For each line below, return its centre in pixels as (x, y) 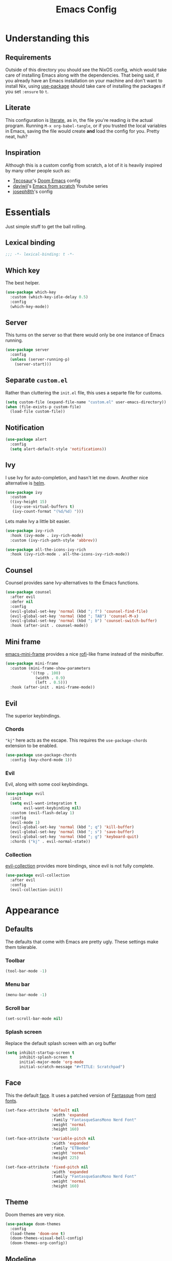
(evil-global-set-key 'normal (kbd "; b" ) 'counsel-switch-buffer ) (84, 621)
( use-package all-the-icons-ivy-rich (46, 550)
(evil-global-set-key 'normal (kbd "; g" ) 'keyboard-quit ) (74, 837)
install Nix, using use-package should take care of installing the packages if (85, 86)
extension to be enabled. (32, 746)
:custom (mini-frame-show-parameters (50, 668)
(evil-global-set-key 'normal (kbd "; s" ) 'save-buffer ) (72, 832)
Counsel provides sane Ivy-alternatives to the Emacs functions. (72, 583)
